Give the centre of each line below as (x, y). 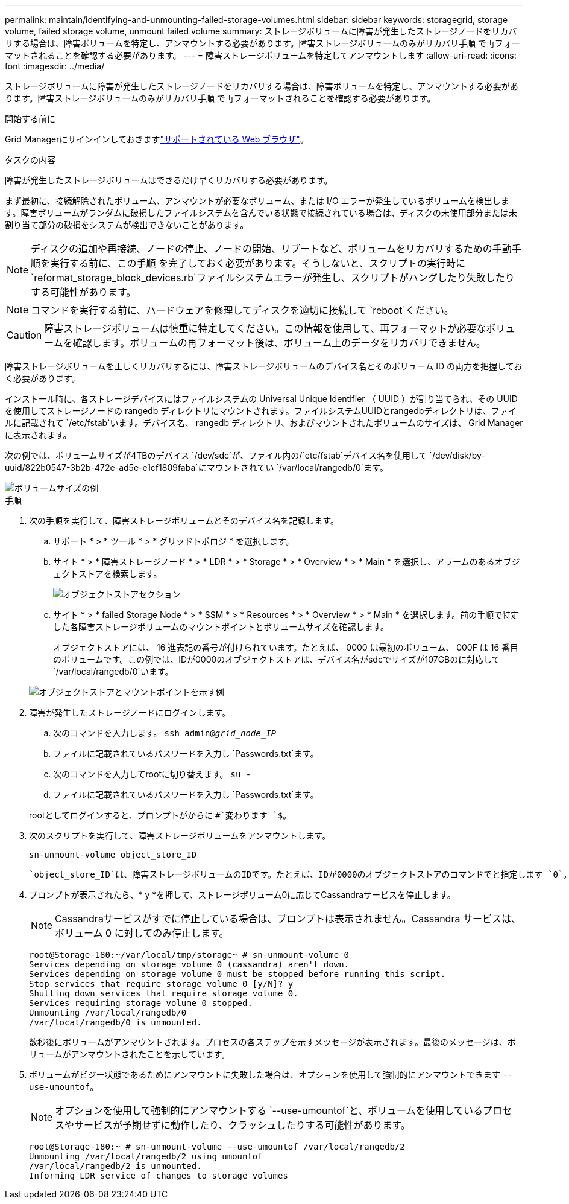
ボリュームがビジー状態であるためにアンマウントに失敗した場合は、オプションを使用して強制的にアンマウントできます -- (271, 1075)
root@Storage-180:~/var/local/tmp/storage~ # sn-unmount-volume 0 (189, 955)
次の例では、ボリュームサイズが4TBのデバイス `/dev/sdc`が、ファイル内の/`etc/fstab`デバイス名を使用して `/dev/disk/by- (245, 455)
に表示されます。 (38, 435)
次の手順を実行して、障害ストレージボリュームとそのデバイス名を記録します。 (184, 521)
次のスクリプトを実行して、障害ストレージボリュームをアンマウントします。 (180, 836)
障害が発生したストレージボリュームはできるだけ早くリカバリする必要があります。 (169, 180)
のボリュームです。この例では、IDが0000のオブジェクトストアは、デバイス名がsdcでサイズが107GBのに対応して (277, 659)
